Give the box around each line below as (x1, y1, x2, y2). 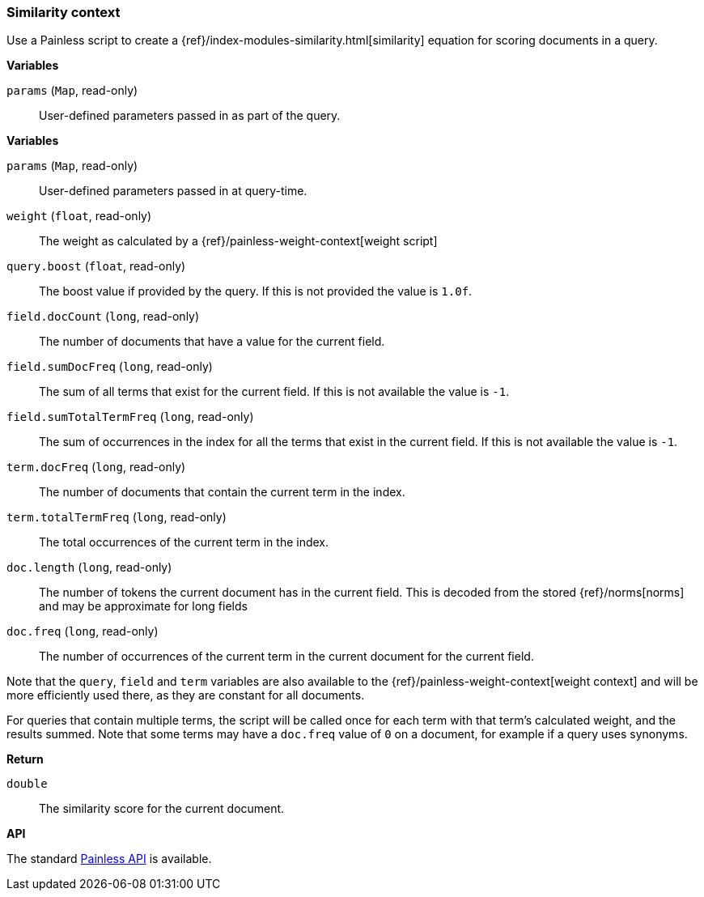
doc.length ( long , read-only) (6, 560, 172, 575)
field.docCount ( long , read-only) (6, 309, 200, 324)
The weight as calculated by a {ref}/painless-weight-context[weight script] (39, 234, 438, 249)
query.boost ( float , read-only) (6, 259, 186, 274)
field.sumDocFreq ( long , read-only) (6, 359, 213, 374)
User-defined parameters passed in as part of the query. (39, 108, 341, 123)
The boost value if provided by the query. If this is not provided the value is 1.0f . (39, 284, 473, 299)
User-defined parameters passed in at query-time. (39, 184, 307, 198)
